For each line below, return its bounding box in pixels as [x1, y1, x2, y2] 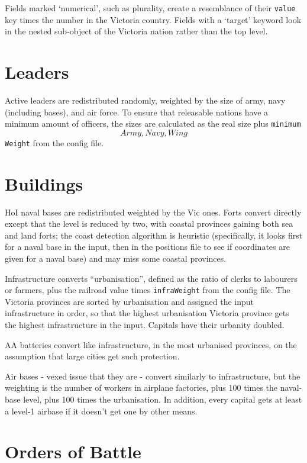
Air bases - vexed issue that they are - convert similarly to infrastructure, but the [5, 369, 300, 382]
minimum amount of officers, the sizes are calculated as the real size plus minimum [5, 117, 301, 130]
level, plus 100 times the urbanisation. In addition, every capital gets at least [23, 393, 302, 405]
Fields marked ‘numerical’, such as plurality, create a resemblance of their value [5, 2, 296, 14]
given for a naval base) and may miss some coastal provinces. [5, 252, 227, 264]
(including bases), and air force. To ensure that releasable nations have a [5, 105, 269, 118]
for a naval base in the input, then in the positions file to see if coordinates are [5, 240, 290, 253]
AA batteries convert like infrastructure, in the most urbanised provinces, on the [5, 338, 297, 351]
